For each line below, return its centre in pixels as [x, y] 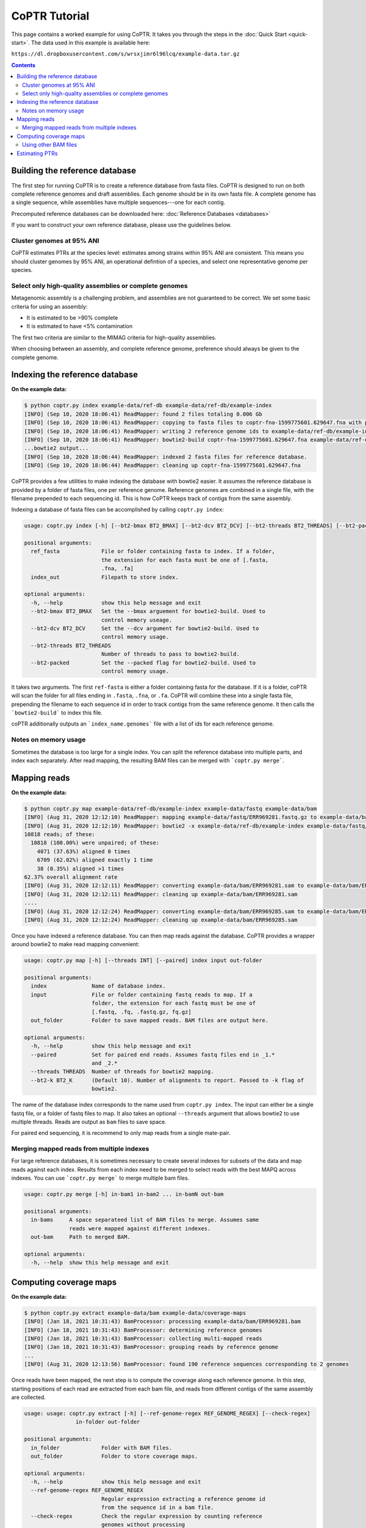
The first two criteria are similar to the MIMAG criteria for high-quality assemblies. [114, 337]
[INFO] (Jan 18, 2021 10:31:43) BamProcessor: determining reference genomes [143, 1330]
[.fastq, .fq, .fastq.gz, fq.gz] [142, 1012]
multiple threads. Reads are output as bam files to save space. [89, 1122]
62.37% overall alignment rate [71, 877]
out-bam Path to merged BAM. [81, 1237]
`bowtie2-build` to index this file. [57, 713]
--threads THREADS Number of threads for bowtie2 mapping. [122, 1072]
